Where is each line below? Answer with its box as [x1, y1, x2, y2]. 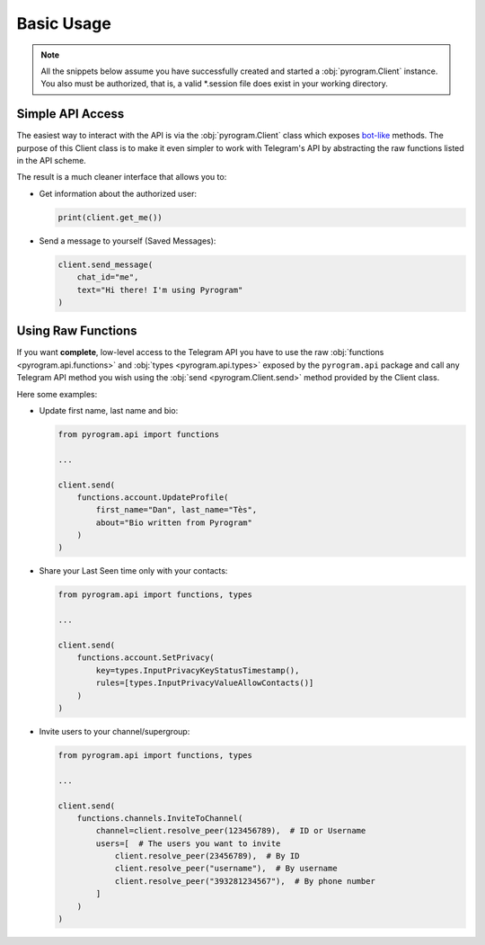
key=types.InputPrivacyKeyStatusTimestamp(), [95, 665, 300, 675]
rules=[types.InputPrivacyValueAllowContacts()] [95, 678, 314, 688]
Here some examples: [16, 388, 98, 399]
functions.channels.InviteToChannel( [76, 813, 243, 823]
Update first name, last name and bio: [39, 405, 179, 415]
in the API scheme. [16, 156, 87, 166]
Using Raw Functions [16, 324, 138, 339]
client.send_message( [57, 259, 154, 270]
